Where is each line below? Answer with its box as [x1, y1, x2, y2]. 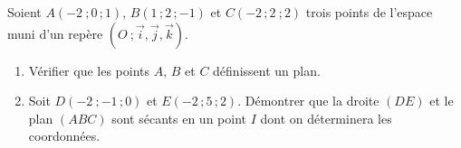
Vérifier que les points [28, 60, 150, 79]
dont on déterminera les [260, 108, 392, 127]
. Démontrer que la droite [237, 91, 379, 110]
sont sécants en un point [111, 108, 246, 127]
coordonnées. [28, 126, 101, 145]
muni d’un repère [7, 23, 103, 42]
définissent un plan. [213, 60, 321, 79]
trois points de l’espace [305, 3, 433, 21]
